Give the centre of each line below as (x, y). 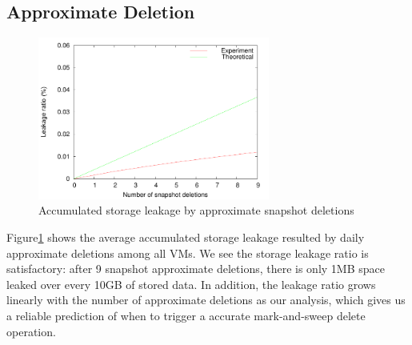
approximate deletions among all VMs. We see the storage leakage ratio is (188, 253)
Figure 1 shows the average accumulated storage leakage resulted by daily (186, 237)
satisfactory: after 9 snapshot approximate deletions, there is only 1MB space (196, 269)
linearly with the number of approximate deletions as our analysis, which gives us (206, 300)
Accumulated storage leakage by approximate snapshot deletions (196, 210)
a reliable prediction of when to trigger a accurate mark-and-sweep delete (186, 315)
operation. (31, 331)
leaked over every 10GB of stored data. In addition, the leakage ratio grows (191, 284)
